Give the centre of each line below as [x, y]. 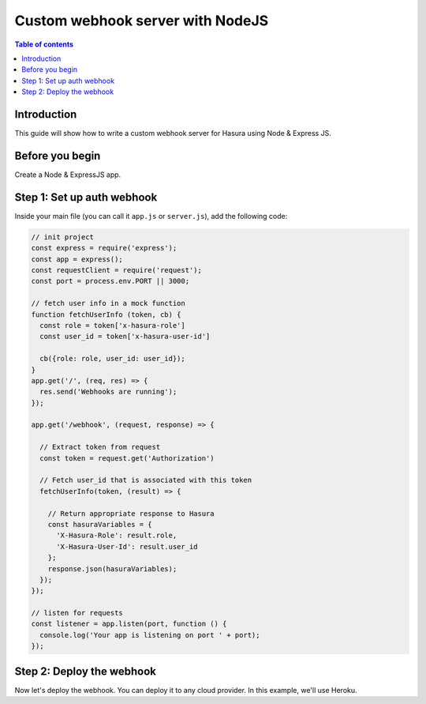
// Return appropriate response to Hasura [131, 513]
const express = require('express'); [104, 248]
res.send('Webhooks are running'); [108, 392]
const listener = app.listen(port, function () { [129, 624]
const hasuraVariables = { [100, 524]
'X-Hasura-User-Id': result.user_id [127, 546]
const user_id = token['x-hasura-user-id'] [125, 337]
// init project [63, 237]
